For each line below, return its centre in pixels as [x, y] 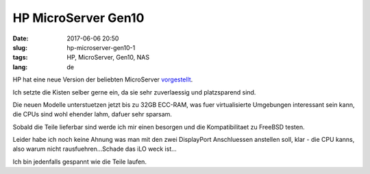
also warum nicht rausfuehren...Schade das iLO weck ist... [95, 149]
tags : [20, 58]
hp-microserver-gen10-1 [101, 47]
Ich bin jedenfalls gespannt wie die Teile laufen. [80, 162]
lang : [20, 67]
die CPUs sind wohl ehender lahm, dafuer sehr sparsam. [92, 114]
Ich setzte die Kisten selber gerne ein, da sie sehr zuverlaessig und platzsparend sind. [134, 92]
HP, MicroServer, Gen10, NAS [108, 58]
